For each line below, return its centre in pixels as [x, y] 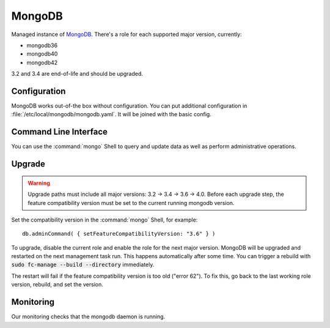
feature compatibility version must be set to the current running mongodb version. [131, 203]
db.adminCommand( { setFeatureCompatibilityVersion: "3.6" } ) [119, 234]
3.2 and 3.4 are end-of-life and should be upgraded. [77, 74]
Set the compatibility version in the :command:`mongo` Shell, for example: [105, 220]
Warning [39, 183]
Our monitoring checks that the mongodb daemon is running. [88, 317]
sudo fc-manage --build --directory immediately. [83, 265]
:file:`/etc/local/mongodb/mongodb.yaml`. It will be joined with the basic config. [112, 114]
